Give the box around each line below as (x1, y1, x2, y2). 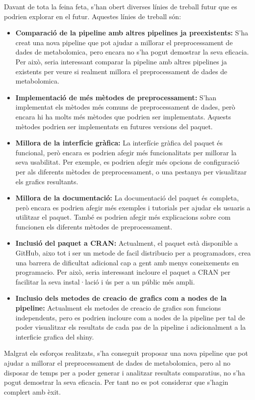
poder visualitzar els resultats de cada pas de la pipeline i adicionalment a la (15, 322, 246, 332)
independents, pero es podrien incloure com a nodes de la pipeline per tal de (15, 312, 245, 322)
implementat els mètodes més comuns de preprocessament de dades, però (15, 102, 235, 112)
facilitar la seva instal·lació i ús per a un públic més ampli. (15, 276, 195, 286)
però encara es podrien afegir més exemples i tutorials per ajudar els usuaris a (15, 202, 251, 212)
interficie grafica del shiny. (15, 331, 94, 342)
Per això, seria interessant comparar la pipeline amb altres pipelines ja (15, 56, 227, 66)
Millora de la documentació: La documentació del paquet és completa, (15, 193, 239, 203)
